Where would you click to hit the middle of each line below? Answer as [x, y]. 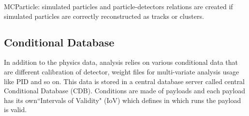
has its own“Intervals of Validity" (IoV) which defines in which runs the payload [123, 100]
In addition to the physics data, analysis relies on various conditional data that [121, 62]
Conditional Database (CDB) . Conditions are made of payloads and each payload [125, 91]
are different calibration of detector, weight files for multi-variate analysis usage [122, 71]
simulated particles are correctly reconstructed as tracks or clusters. [104, 16]
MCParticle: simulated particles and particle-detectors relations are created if [118, 6]
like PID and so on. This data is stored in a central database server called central [124, 81]
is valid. [15, 109]
